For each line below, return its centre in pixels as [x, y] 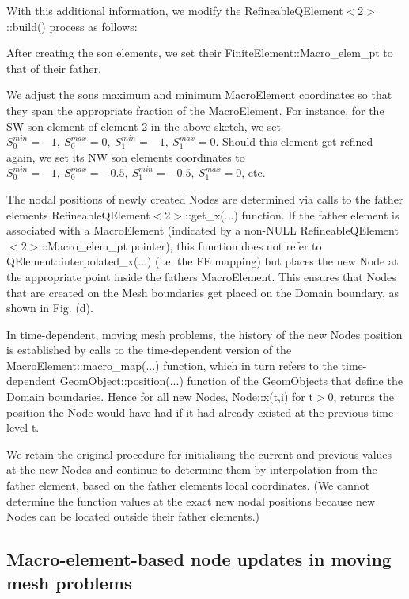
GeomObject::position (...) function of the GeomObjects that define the [231, 381]
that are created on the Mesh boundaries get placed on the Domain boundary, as [203, 292]
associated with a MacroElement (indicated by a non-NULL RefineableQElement [203, 230]
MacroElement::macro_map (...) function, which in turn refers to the [172, 365]
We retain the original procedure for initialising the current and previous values [199, 454]
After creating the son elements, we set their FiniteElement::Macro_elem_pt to [200, 53]
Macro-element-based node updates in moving [199, 559]
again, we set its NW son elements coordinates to [126, 156]
